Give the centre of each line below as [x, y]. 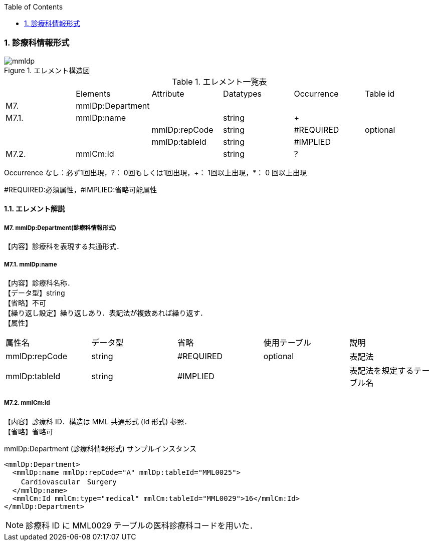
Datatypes [243, 93]
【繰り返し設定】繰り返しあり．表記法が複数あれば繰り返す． [105, 313]
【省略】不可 [25, 303]
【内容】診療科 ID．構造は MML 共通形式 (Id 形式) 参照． [98, 421]
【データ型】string [35, 293]
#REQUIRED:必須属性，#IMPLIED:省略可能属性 [81, 189]
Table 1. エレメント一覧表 [220, 81]
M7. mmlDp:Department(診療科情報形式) [60, 228]
